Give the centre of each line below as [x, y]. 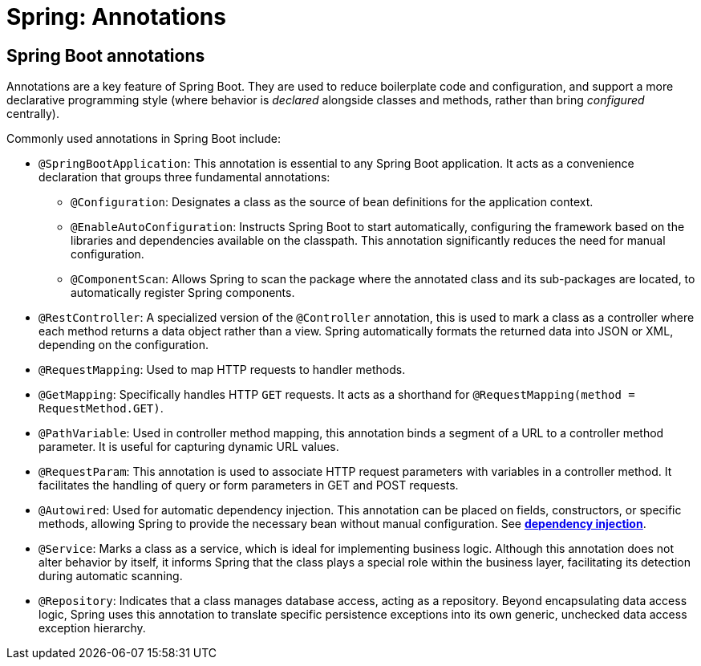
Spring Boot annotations [106, 55]
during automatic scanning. [111, 576]
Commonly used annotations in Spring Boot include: [144, 139]
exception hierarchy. [92, 628]
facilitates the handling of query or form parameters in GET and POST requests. [249, 485]
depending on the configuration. [124, 345]
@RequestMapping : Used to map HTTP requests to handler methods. [222, 370]
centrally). [33, 114]
